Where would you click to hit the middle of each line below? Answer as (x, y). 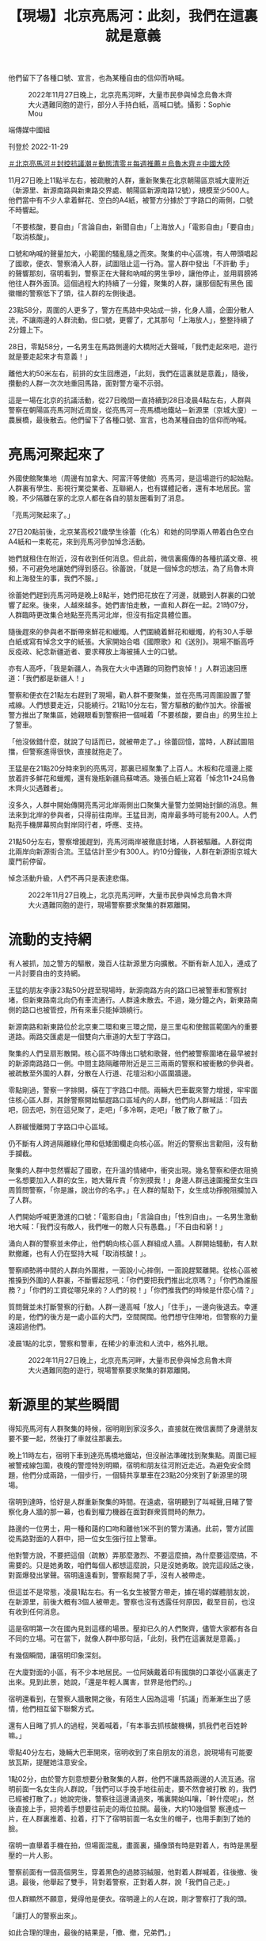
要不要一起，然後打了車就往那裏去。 (67, 1439)
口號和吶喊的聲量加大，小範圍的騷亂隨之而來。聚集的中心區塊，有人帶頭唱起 (133, 253)
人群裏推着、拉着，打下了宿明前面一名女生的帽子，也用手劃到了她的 (140, 1819)
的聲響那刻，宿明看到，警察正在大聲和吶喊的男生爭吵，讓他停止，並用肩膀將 (133, 273)
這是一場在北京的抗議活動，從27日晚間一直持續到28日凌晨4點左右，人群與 (130, 400)
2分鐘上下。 (28, 330)
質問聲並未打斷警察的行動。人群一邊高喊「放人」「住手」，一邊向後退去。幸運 (133, 1307)
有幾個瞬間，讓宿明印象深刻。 (57, 1655)
